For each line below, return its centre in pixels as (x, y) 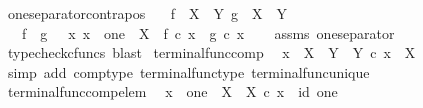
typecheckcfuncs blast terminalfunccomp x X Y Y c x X (211, 52)
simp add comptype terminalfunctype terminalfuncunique (188, 71)
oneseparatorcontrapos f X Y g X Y (147, 13)
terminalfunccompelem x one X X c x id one (172, 91)
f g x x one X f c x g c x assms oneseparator (208, 32)
